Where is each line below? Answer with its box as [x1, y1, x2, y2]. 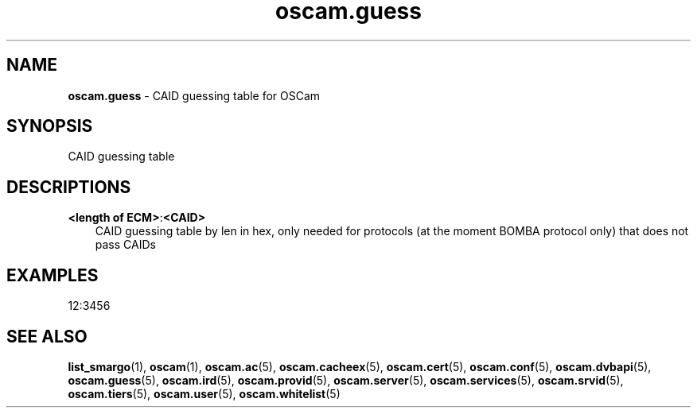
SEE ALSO [6, 326, 88, 346]
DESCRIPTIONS [6, 176, 131, 197]
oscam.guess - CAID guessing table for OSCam [68, 88, 321, 103]
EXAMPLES [6, 265, 99, 285]
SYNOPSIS [6, 116, 93, 137]
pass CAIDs [95, 238, 156, 252]
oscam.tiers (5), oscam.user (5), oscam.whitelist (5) [68, 386, 341, 400]
